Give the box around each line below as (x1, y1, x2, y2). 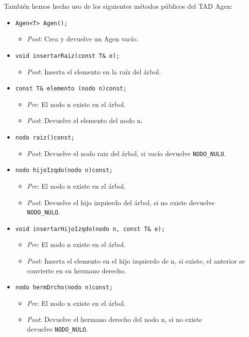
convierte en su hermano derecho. (27, 265, 126, 275)
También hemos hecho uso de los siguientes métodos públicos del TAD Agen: (4, 1, 232, 11)
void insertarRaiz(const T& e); (15, 52, 120, 59)
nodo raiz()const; (15, 134, 75, 141)
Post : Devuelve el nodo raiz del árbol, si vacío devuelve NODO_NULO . (27, 148, 226, 158)
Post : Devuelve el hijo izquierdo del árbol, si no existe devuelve (27, 197, 215, 207)
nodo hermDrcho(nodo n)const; (15, 284, 113, 291)
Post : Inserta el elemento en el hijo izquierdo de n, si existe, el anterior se (27, 256, 245, 266)
